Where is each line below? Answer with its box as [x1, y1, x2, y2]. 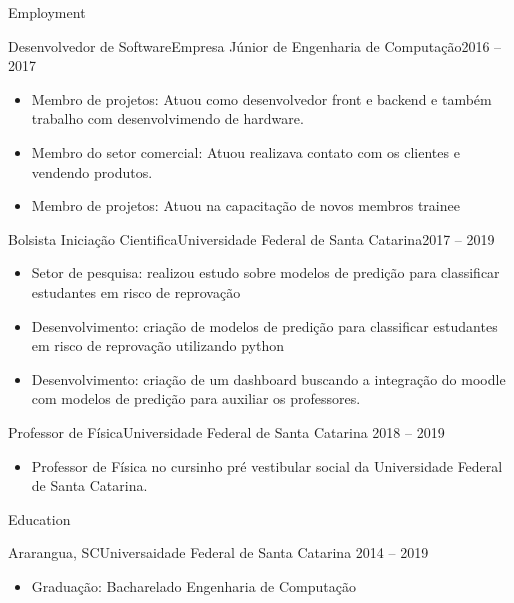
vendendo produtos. [31, 161, 153, 182]
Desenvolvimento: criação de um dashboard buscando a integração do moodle [31, 368, 506, 389]
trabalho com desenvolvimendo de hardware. [31, 108, 304, 129]
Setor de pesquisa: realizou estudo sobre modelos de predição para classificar [31, 262, 500, 283]
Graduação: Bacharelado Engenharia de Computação [31, 575, 356, 596]
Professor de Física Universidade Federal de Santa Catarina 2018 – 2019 [8, 421, 445, 442]
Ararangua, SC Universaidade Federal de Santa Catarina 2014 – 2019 [8, 542, 429, 563]
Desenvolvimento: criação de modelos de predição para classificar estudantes [31, 315, 498, 336]
